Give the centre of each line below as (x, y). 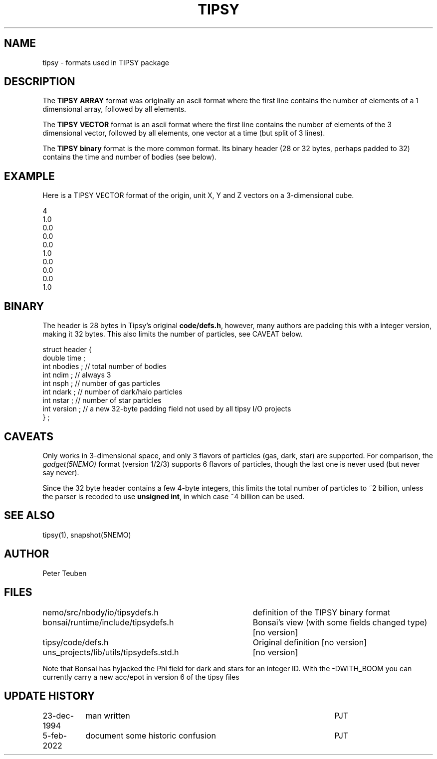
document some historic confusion (151, 736)
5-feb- (55, 736)
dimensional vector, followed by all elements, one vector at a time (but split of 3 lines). (184, 133)
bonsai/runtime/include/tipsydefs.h (108, 622)
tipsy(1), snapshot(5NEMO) (87, 535)
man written (108, 716)
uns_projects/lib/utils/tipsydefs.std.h (111, 652)
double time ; (64, 358)
